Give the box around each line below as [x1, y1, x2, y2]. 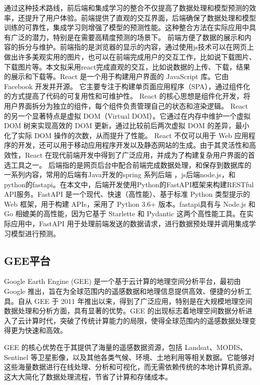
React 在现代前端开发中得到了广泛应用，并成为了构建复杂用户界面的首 [24, 149, 255, 160]
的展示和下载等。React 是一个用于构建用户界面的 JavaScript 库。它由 [4, 71, 229, 82]
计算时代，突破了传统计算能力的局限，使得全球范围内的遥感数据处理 [24, 315, 249, 325]
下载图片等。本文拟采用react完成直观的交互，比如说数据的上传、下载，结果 [4, 61, 250, 72]
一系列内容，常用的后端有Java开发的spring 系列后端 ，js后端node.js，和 [4, 169, 235, 180]
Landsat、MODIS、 [184, 342, 247, 352]
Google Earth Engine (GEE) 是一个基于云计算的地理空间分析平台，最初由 [4, 276, 241, 286]
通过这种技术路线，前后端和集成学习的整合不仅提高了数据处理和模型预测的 [4, 3, 249, 13]
